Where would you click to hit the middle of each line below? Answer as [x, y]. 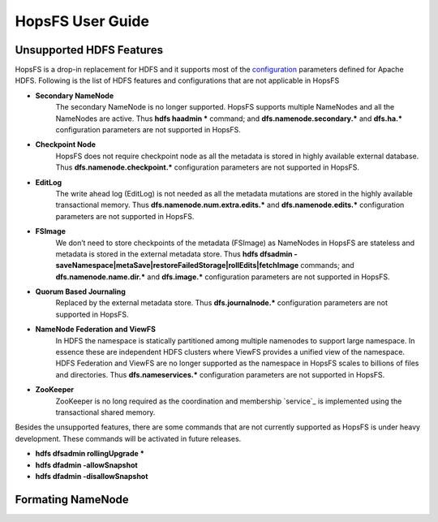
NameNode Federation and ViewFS [95, 330]
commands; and [327, 265]
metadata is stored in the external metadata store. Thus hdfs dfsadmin [174, 254]
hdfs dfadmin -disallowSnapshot [92, 476]
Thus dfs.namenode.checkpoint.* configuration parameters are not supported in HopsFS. [208, 167]
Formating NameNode [72, 499]
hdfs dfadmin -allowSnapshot [86, 465]
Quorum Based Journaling [80, 291]
